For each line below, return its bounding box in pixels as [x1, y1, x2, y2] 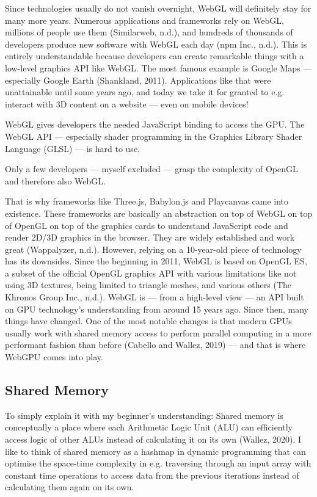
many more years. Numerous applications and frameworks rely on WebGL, [5, 13, 285, 26]
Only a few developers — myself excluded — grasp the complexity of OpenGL [5, 162, 298, 175]
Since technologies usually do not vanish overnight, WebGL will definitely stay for [5, 2, 312, 14]
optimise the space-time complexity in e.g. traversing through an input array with [5, 457, 312, 470]
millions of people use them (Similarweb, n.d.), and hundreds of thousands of [5, 26, 293, 38]
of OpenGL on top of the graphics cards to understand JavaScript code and [5, 219, 288, 231]
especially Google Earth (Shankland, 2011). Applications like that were [5, 73, 271, 86]
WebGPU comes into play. [5, 350, 103, 363]
